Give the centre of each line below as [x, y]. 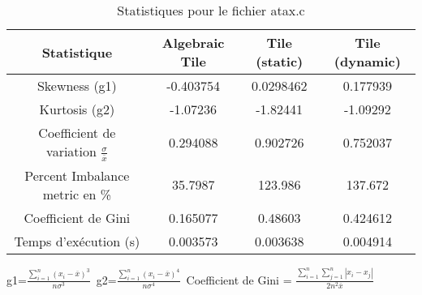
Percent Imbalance [77, 175]
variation [71, 151]
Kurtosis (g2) [77, 109]
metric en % [77, 194]
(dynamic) [367, 61]
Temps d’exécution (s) [77, 241]
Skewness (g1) [77, 86]
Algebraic [193, 43]
